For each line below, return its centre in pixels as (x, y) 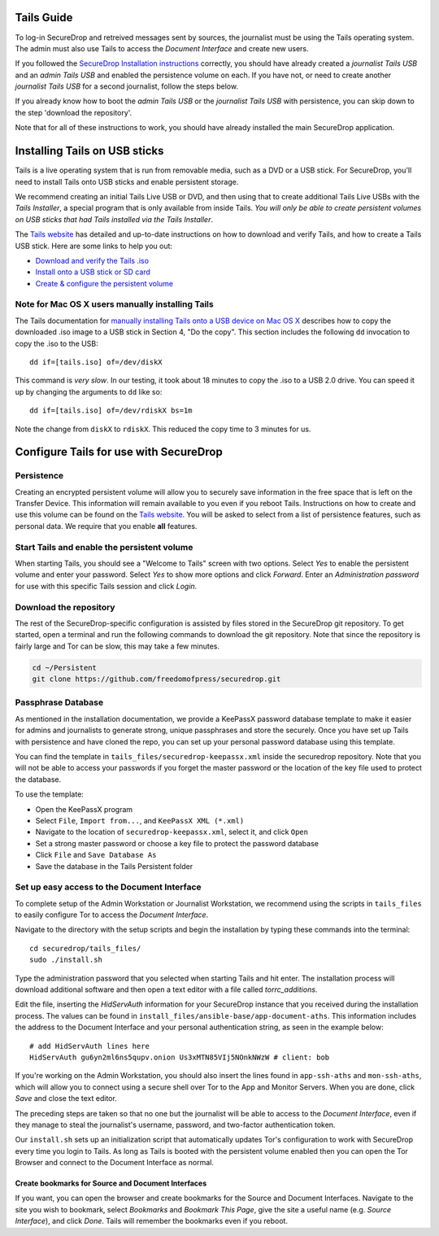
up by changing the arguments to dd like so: (89, 391)
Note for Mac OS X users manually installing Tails (115, 304)
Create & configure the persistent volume (104, 283)
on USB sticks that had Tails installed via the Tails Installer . (114, 219)
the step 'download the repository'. (74, 112)
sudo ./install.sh (66, 960)
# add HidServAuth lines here (90, 1046)
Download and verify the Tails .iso (92, 260)
